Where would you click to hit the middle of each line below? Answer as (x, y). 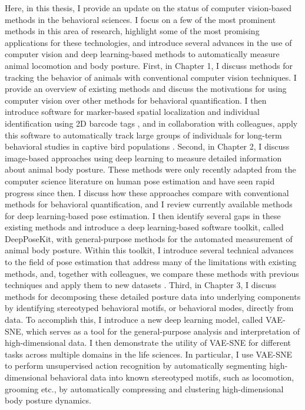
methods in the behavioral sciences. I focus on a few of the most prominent (140, 19)
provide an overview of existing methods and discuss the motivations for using (146, 89)
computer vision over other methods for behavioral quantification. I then (136, 100)
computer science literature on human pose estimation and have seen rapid (140, 181)
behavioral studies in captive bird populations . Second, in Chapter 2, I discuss (147, 146)
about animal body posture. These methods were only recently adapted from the (150, 169)
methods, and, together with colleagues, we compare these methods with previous (152, 273)
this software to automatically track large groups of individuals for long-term (143, 135)
